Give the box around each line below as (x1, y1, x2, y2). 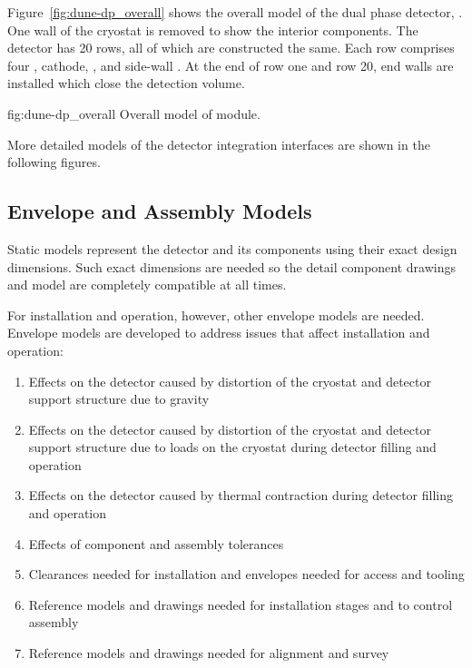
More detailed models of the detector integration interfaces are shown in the (7, 134, 430, 153)
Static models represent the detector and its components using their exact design (7, 239, 457, 258)
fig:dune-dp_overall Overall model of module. (7, 103, 261, 123)
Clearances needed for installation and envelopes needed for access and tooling (28, 565, 465, 584)
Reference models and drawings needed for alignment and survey (28, 643, 389, 663)
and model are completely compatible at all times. (7, 275, 287, 294)
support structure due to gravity (28, 389, 210, 408)
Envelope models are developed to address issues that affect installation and (7, 323, 430, 342)
